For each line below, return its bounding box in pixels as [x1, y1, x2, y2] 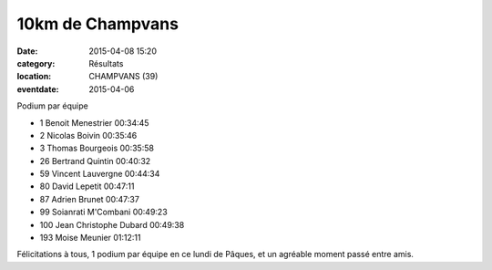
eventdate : [16, 83, 59, 95]
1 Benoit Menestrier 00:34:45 [39, 117, 149, 128]
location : [16, 71, 52, 82]
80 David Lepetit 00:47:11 [39, 181, 135, 192]
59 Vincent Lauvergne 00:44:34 [39, 169, 160, 180]
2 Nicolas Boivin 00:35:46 [39, 130, 138, 140]
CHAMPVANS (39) [88, 71, 159, 82]
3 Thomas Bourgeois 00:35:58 [39, 142, 155, 154]
